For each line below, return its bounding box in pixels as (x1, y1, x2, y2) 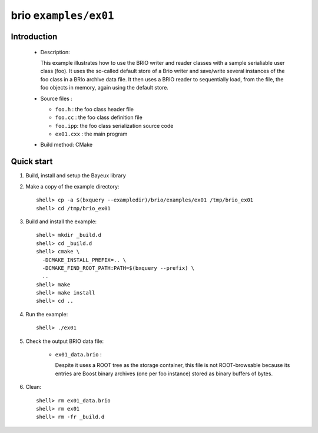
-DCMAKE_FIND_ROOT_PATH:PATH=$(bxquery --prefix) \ (42, 265, 194, 271)
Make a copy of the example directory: (25, 183, 120, 190)
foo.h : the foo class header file (55, 105, 134, 113)
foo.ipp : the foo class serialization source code (55, 122, 174, 129)
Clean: (25, 384, 42, 391)
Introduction (11, 31, 58, 41)
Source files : (40, 95, 73, 102)
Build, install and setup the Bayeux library (25, 172, 126, 179)
